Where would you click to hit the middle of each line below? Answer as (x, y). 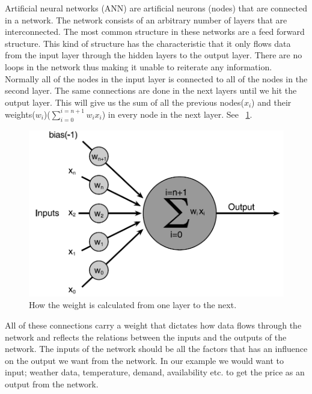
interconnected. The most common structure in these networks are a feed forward (155, 32)
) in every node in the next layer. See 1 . (177, 114)
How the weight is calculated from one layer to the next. (133, 305)
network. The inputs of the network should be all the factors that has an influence (156, 349)
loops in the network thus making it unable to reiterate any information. (139, 66)
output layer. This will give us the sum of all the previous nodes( (124, 102)
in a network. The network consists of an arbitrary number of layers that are (146, 20)
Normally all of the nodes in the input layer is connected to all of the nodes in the (156, 78)
